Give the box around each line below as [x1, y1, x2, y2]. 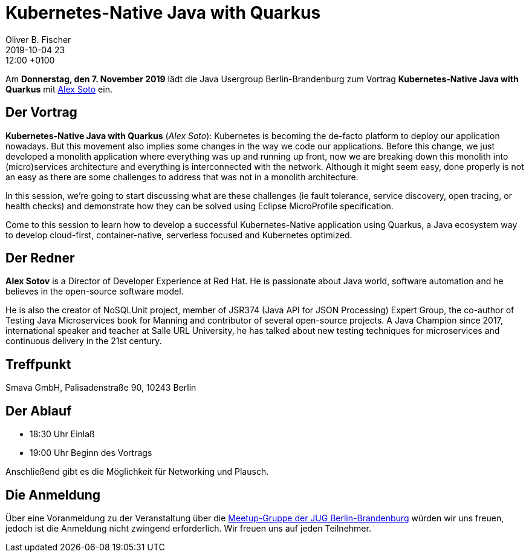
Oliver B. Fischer [5, 34, 71, 45]
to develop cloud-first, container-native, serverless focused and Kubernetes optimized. [5, 229, 352, 240]
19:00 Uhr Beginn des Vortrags [30, 448, 152, 458]
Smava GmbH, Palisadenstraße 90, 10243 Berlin [5, 382, 196, 393]
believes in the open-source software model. [5, 286, 184, 297]
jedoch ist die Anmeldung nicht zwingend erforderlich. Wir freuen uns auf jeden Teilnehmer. [5, 523, 371, 533]
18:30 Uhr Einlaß [30, 429, 95, 440]
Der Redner [5, 250, 75, 266]
